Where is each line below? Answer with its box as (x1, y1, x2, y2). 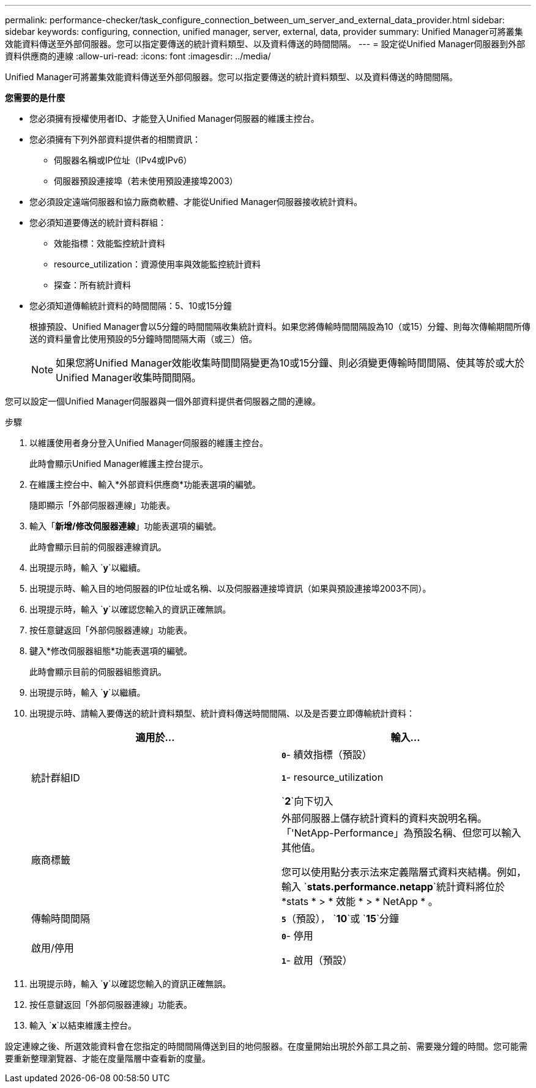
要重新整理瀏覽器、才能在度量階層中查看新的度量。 (5, 1053, 210, 1064)
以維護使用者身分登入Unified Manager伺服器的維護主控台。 (29, 438, 268, 448)
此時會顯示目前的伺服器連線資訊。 (29, 542, 166, 552)
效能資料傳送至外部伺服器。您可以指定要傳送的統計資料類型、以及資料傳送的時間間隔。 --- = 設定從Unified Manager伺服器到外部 (5, 39, 526, 49)
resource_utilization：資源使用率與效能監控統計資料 (54, 259, 261, 269)
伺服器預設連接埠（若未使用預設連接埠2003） (54, 176, 238, 186)
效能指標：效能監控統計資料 (54, 238, 165, 248)
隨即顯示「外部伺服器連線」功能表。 (29, 500, 175, 510)
